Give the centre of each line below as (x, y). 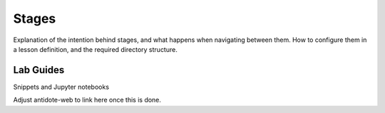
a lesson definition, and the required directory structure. (95, 49)
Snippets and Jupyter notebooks (61, 87)
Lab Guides (39, 70)
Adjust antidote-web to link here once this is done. (87, 100)
